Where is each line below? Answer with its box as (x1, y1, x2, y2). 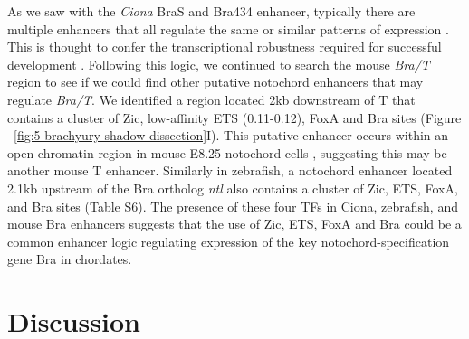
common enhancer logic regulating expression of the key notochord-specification (7, 231, 450, 250)
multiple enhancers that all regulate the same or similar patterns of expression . (7, 19, 449, 38)
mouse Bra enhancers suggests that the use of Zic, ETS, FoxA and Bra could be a (7, 214, 462, 233)
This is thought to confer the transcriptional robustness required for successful (7, 37, 442, 56)
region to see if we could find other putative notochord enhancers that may (7, 72, 424, 91)
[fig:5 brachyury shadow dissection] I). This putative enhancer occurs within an (14, 126, 449, 145)
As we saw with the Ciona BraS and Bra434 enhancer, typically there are (7, 2, 416, 20)
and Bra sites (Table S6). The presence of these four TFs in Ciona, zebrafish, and (7, 196, 458, 215)
